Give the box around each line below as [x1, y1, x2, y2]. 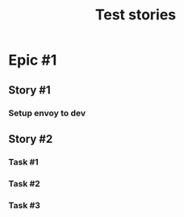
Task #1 [8, 156, 39, 167]
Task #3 [8, 199, 40, 211]
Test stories [94, 6, 177, 24]
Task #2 [8, 177, 40, 189]
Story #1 [8, 83, 51, 97]
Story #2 [8, 131, 53, 146]
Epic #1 [8, 51, 57, 69]
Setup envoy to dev [8, 107, 86, 119]
